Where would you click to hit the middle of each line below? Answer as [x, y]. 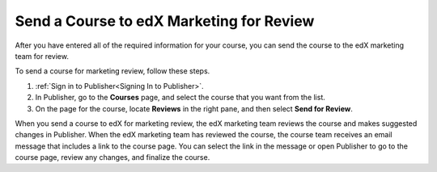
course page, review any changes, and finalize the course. [112, 157]
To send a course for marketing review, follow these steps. [112, 71]
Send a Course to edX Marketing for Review [165, 21]
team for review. [42, 56]
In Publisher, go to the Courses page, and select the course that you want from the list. [180, 98]
